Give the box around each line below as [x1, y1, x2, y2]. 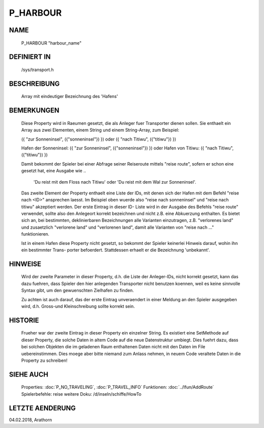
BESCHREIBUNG [9, 79, 60, 88]
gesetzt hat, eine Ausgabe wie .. [21, 168, 87, 174]
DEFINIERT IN [9, 53, 51, 61]
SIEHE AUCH [9, 370, 48, 379]
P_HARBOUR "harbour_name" [21, 40, 82, 46]
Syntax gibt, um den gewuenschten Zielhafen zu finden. [21, 287, 134, 293]
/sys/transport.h [21, 67, 54, 72]
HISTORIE [9, 316, 39, 324]
